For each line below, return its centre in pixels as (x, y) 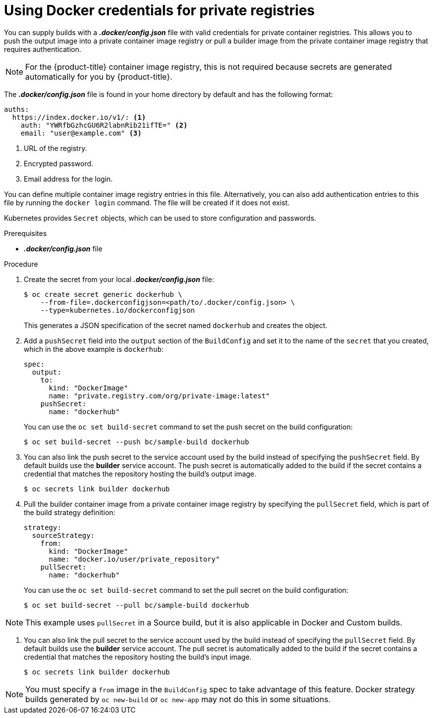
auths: (17, 109)
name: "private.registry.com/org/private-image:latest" (159, 396)
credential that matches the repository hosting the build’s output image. (140, 474)
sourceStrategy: (63, 535)
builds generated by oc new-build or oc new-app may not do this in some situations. (178, 699)
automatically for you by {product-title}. (99, 76)
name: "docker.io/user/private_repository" (134, 559)
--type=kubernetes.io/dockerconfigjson (118, 310)
